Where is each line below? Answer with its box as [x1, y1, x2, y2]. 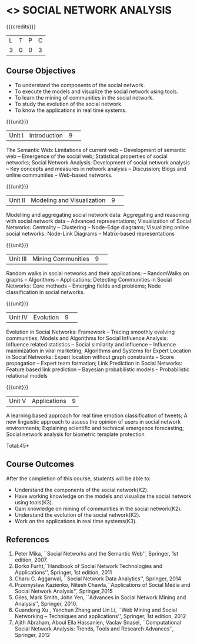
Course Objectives [6, 66, 76, 76]
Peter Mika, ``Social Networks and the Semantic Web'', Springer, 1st [14, 550, 179, 557]
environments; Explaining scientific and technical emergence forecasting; [6, 424, 184, 431]
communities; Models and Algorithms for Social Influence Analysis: [6, 334, 169, 342]
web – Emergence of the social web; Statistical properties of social [6, 153, 168, 160]
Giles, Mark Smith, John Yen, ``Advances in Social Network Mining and [14, 594, 186, 601]
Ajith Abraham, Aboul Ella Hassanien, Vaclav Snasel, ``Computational [14, 619, 181, 626]
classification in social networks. [6, 288, 85, 295]
